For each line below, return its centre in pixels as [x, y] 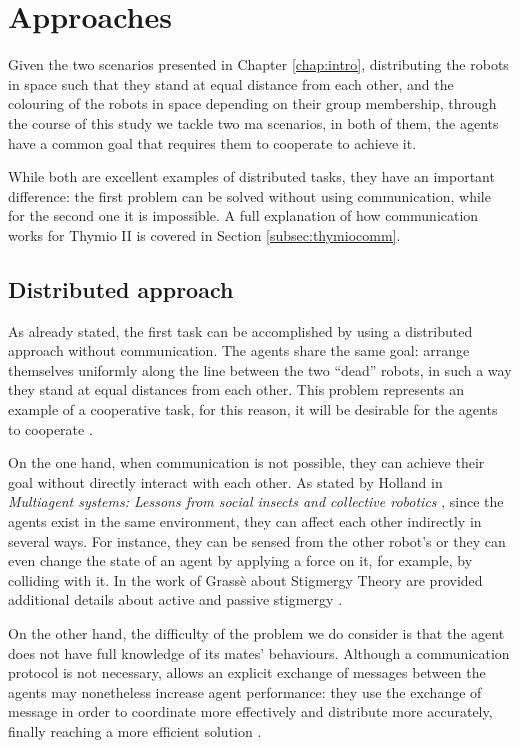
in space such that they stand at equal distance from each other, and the [231, 83]
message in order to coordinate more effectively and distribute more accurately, [250, 711]
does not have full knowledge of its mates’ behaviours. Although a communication [259, 652]
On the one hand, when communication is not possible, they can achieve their [246, 462]
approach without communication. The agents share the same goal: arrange [239, 350]
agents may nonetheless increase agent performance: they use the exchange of [245, 691]
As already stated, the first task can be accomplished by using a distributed [240, 330]
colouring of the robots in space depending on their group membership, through [252, 103]
